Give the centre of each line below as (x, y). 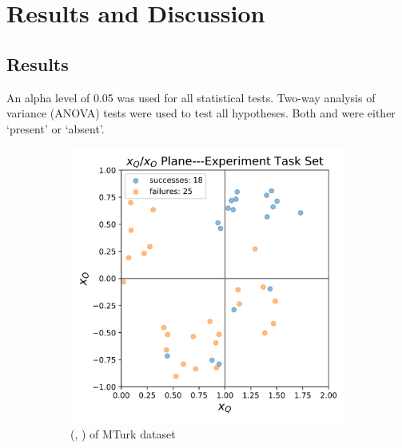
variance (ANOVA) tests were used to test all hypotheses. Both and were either (201, 113)
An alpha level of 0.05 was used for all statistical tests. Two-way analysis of (191, 97)
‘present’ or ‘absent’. (56, 128)
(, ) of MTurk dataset (123, 433)
